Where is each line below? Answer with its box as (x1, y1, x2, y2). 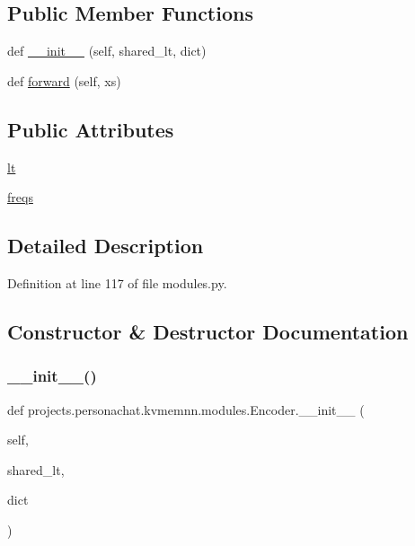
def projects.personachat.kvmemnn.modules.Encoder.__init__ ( (7, 400, 365, 418)
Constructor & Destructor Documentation (7, 317, 409, 345)
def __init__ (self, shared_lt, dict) (7, 41, 207, 60)
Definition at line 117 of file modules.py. (7, 273, 227, 292)
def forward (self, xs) (7, 71, 121, 90)
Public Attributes (7, 115, 174, 143)
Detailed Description (7, 232, 204, 260)
